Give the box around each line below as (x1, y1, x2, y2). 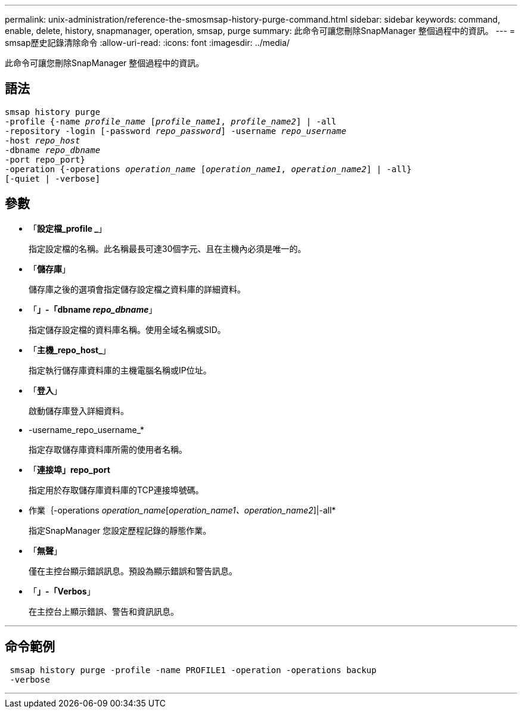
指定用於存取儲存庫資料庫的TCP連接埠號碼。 (29, 484, 204, 495)
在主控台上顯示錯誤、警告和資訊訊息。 (29, 606, 179, 617)
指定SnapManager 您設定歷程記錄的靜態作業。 (29, 525, 212, 535)
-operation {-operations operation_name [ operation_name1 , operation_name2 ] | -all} (5, 164, 412, 174)
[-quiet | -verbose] (5, 173, 101, 183)
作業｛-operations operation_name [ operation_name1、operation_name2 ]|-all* (29, 505, 336, 515)
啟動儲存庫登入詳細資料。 (29, 405, 129, 416)
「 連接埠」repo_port (29, 464, 110, 475)
